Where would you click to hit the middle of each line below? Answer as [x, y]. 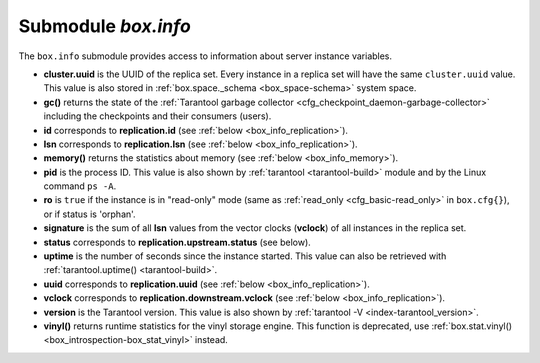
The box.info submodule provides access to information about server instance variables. [205, 56]
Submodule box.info [105, 26]
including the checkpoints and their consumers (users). [157, 116]
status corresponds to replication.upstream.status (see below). [177, 242]
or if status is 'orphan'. [89, 214]
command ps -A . [80, 186]
